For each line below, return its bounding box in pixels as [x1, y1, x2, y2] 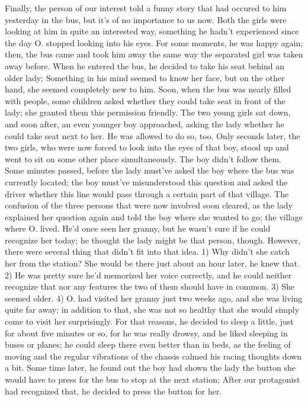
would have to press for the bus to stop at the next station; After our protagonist [5, 373, 300, 385]
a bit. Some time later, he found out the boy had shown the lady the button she [5, 361, 296, 374]
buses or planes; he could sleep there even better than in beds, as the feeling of [5, 338, 291, 351]
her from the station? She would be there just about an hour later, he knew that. [5, 257, 300, 270]
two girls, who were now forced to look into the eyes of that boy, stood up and [5, 141, 289, 153]
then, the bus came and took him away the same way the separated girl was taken [5, 48, 303, 60]
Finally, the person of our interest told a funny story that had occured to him [5, 2, 287, 14]
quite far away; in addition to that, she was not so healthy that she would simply [5, 303, 300, 316]
